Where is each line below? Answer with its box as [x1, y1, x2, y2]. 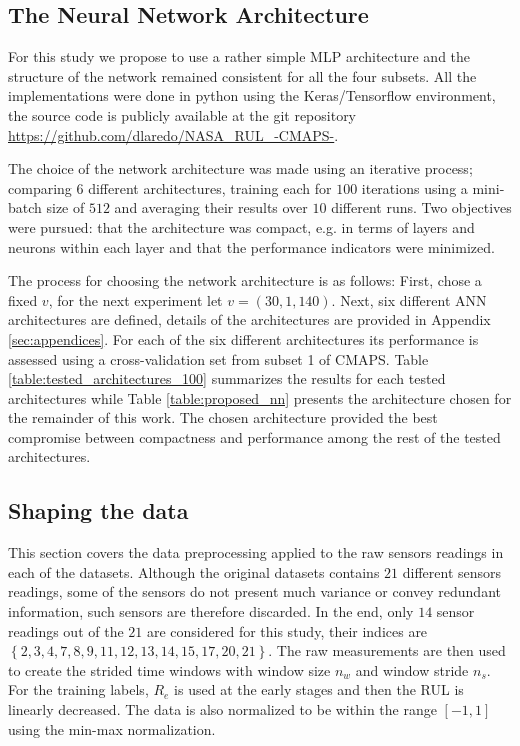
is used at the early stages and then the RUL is [174, 679, 464, 700]
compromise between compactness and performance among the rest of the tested [8, 426, 501, 447]
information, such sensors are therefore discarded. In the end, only [8, 601, 414, 622]
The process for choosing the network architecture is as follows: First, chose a [8, 270, 482, 291]
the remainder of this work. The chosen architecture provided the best [8, 407, 438, 428]
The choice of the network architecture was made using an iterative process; [8, 158, 473, 179]
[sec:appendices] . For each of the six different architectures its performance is [8, 328, 479, 349]
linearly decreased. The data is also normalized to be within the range [8, 699, 437, 720]
